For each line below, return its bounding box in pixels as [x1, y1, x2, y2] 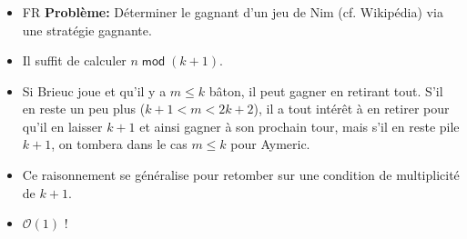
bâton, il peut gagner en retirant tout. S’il [208, 81, 443, 100]
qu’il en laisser [22, 116, 103, 135]
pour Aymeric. [230, 134, 310, 154]
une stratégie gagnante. [22, 20, 152, 39]
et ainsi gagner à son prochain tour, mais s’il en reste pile [139, 116, 460, 135]
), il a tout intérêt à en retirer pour [253, 99, 450, 118]
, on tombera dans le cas [51, 134, 188, 154]
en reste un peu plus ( [22, 99, 146, 118]
